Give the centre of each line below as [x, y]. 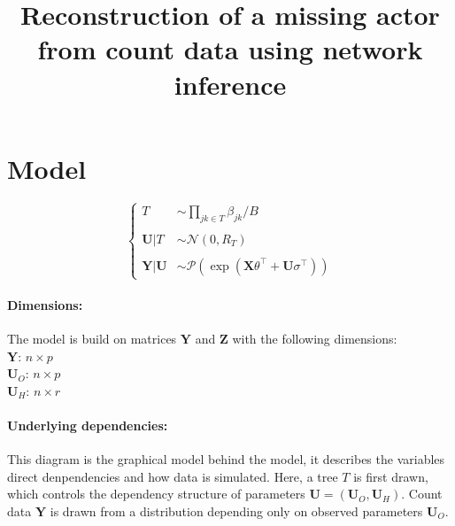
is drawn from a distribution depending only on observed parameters [236, 511]
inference [230, 84]
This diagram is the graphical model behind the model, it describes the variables [226, 459]
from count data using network [230, 49]
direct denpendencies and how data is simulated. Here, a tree [173, 476]
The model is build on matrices [92, 338]
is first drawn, [391, 476]
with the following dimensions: [315, 338]
